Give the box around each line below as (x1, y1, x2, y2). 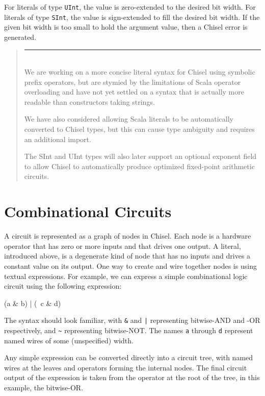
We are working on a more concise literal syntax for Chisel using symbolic (24, 66, 255, 77)
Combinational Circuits (4, 201, 172, 222)
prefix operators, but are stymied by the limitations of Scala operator (24, 76, 241, 87)
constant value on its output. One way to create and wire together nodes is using (4, 260, 257, 271)
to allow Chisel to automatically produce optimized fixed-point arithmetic (24, 160, 255, 171)
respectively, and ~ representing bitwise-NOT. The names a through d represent (4, 324, 253, 335)
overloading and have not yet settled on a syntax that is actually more (24, 86, 244, 97)
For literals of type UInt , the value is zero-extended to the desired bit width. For (4, 2, 256, 12)
